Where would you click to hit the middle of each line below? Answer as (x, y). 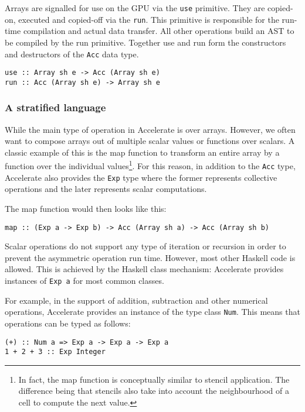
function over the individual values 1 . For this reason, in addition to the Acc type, (150, 165)
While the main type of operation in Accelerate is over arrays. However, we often (150, 129)
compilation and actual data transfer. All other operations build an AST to (159, 31)
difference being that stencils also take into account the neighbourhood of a (154, 391)
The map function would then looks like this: (86, 209)
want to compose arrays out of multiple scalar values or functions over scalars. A (150, 141)
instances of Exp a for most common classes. (84, 281)
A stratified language (55, 107)
